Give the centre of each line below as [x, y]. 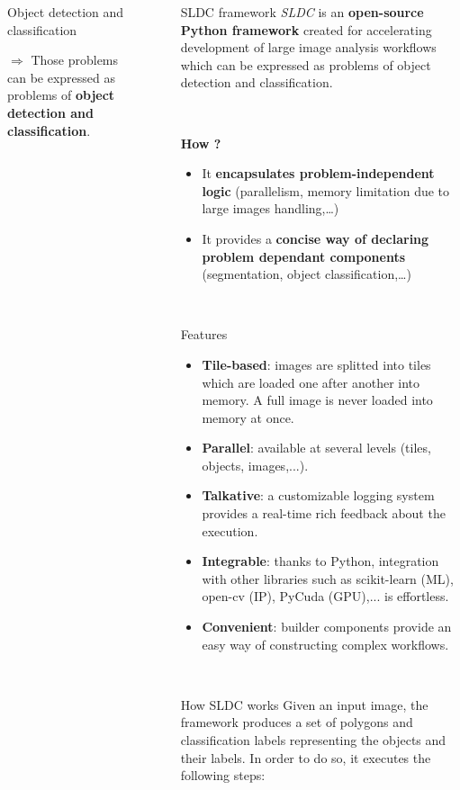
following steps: [223, 775]
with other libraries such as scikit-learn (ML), [328, 578]
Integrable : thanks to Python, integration [320, 561]
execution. [230, 530]
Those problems [75, 60]
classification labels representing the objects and [313, 740]
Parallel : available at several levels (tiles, [316, 448]
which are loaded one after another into [311, 382]
